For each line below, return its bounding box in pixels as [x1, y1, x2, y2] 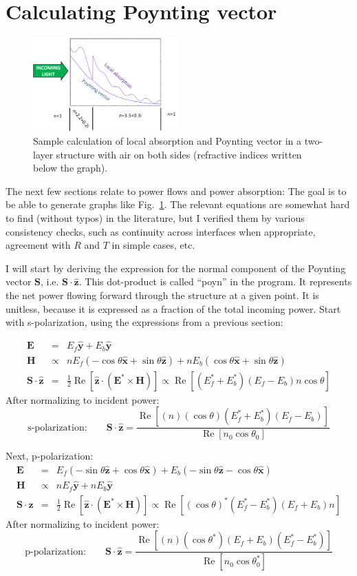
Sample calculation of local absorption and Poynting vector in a [33, 134, 302, 148]
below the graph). [33, 161, 108, 175]
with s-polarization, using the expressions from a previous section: [6, 315, 283, 329]
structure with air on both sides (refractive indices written [56, 147, 302, 161]
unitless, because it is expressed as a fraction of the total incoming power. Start [6, 301, 341, 316]
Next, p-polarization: [6, 449, 94, 463]
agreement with [6, 238, 71, 252]
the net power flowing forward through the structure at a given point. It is [6, 288, 319, 302]
